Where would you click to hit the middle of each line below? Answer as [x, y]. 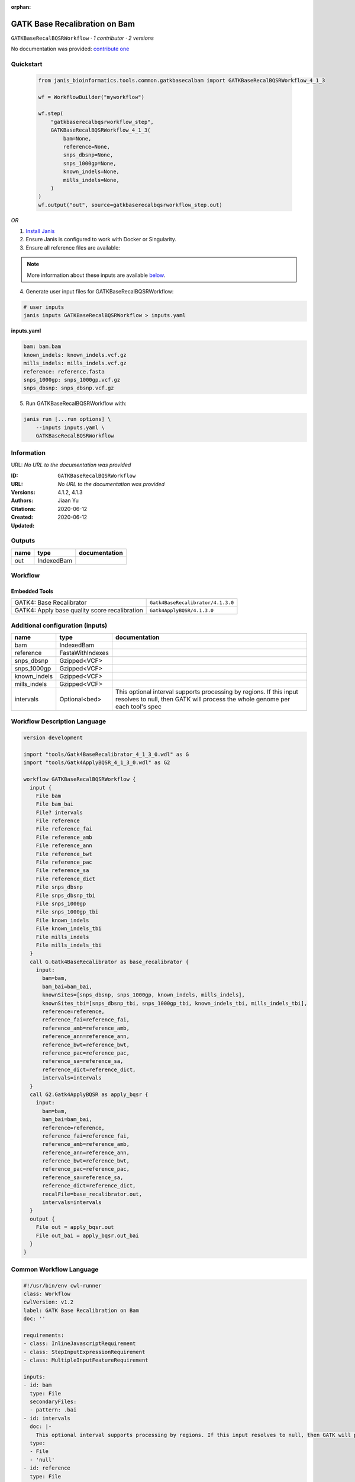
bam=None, [77, 138]
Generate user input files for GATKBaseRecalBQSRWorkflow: [100, 292]
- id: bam [38, 1385]
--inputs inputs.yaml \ [70, 427]
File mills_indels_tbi [69, 945]
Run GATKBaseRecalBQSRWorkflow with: [76, 404]
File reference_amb [64, 837]
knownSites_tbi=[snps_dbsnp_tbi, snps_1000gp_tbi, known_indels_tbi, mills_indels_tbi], [175, 1003]
